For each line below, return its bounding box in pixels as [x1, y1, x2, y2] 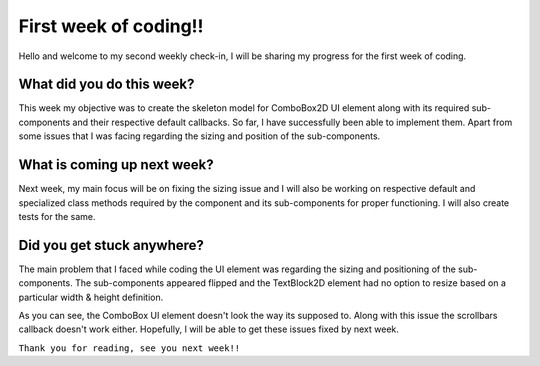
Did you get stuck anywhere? [18, 236, 205, 254]
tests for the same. [18, 210, 96, 222]
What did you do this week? [18, 76, 195, 93]
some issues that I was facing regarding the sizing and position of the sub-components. [18, 130, 381, 142]
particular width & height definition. [18, 291, 164, 303]
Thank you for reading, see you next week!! [18, 342, 241, 354]
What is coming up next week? [18, 156, 214, 174]
